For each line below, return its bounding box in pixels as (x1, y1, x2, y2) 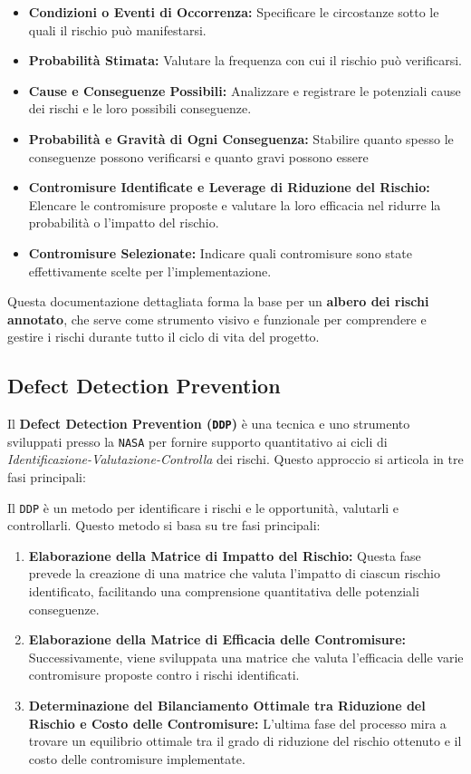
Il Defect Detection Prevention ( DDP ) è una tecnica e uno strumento (7, 414, 410, 433)
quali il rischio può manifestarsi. (28, 20, 207, 39)
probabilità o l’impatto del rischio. (28, 213, 219, 232)
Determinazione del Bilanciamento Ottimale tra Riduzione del (28, 696, 426, 715)
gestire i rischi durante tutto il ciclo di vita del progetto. (7, 327, 320, 346)
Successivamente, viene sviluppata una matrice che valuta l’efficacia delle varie (28, 647, 464, 666)
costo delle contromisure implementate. (28, 749, 245, 768)
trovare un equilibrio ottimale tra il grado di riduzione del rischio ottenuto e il (28, 731, 462, 750)
